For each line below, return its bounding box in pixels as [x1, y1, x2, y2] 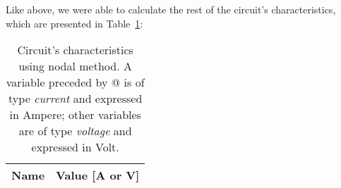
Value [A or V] [56, 167, 140, 184]
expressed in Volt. [31, 139, 119, 156]
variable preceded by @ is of [6, 74, 145, 91]
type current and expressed [8, 90, 143, 107]
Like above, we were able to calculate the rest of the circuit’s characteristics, [6, 2, 336, 16]
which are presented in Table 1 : [6, 15, 143, 30]
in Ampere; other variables [9, 106, 141, 123]
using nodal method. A [18, 58, 132, 75]
